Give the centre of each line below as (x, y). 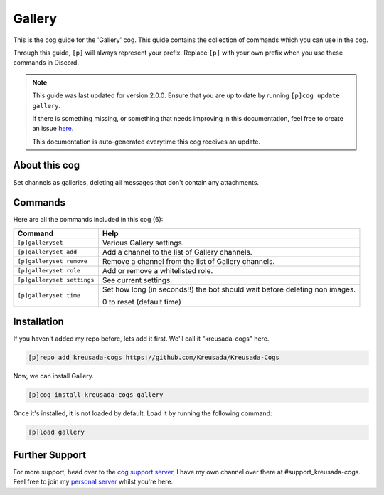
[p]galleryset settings (56, 280)
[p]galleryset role (49, 271)
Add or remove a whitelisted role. (158, 270)
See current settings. (137, 280)
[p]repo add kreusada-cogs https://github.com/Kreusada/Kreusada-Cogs (154, 358)
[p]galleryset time (49, 296)
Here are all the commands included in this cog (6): (88, 220)
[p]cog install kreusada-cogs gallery (96, 395)
